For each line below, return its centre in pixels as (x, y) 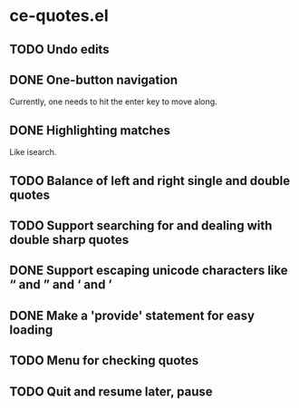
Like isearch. (33, 152)
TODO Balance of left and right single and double (150, 181)
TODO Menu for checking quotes (104, 360)
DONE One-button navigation (94, 79)
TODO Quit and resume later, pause (111, 391)
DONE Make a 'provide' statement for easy (132, 315)
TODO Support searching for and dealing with (141, 225)
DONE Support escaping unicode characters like (149, 271)
